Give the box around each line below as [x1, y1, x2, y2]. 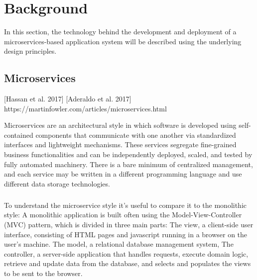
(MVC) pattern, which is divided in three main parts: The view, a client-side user [4, 219, 254, 230]
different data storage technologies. [4, 178, 110, 188]
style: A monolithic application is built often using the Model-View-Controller [4, 209, 242, 220]
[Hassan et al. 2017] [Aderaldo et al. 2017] [4, 93, 131, 104]
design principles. [4, 46, 57, 56]
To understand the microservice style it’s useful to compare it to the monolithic [4, 199, 247, 210]
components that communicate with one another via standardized [35, 129, 236, 140]
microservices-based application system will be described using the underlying [4, 36, 242, 46]
